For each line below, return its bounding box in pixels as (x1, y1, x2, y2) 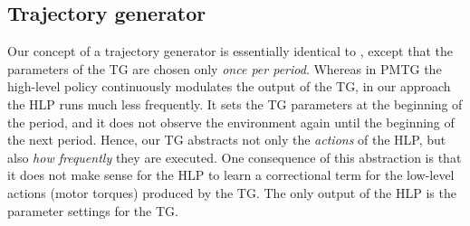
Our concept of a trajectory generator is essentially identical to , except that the (7, 42, 453, 61)
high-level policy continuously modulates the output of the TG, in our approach (7, 77, 451, 96)
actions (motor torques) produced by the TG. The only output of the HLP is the (7, 183, 456, 202)
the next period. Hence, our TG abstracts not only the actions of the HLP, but (7, 130, 446, 149)
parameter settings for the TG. (7, 201, 178, 220)
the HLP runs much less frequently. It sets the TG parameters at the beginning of (7, 94, 463, 113)
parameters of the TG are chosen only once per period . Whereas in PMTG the (7, 59, 442, 78)
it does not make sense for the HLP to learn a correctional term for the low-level (7, 165, 455, 184)
